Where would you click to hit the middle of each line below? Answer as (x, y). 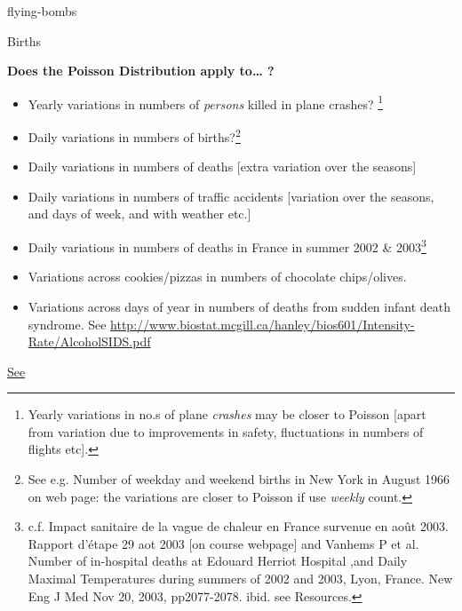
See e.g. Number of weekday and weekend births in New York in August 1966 (239, 479)
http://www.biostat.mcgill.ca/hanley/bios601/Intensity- (263, 324)
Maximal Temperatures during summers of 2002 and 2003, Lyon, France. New (240, 579)
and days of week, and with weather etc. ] (139, 214)
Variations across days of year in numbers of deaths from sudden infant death (239, 306)
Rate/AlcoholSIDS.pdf (89, 341)
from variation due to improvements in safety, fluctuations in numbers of (226, 431)
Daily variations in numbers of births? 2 (134, 135)
